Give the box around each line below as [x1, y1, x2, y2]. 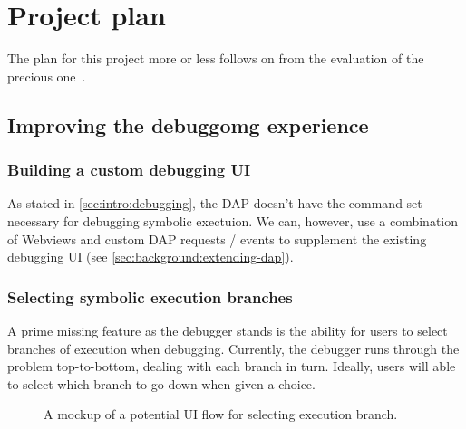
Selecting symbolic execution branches [7, 285, 293, 308]
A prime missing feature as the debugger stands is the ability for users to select [7, 320, 448, 339]
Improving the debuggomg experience [7, 110, 369, 138]
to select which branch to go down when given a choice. [7, 374, 316, 393]
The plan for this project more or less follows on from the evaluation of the [7, 49, 424, 68]
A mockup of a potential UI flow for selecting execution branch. [44, 405, 398, 424]
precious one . [7, 66, 86, 85]
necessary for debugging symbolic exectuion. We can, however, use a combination [7, 211, 459, 230]
